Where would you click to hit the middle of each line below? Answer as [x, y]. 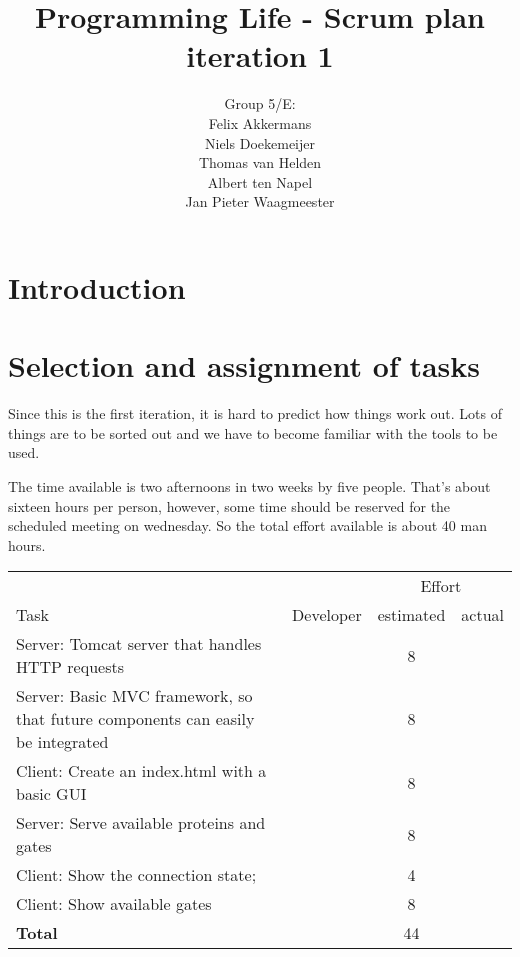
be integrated [62, 742]
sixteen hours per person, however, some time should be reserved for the [229, 505]
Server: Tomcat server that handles [139, 644]
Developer [327, 615]
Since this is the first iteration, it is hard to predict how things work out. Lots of [255, 413]
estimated [411, 615]
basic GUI [51, 794]
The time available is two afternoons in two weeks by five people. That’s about [249, 485]
